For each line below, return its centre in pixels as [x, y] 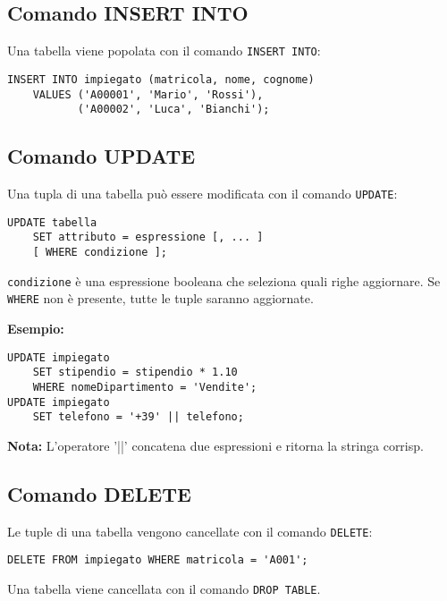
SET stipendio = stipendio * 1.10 [135, 372]
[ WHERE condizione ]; [100, 252]
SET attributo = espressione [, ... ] [148, 237]
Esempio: [36, 328]
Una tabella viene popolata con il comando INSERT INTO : [164, 51]
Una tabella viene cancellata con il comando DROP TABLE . [164, 588]
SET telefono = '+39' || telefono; [138, 417]
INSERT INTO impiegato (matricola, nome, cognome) [161, 79]
